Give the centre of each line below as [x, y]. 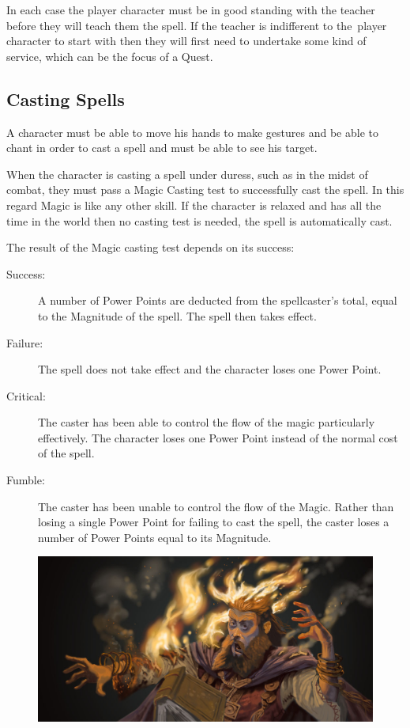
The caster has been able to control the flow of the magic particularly [207, 422]
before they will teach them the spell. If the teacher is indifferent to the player [197, 25]
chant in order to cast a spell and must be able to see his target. [162, 148]
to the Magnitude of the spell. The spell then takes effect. [177, 315]
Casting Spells [66, 99]
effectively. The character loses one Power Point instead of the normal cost [218, 437]
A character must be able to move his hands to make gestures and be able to [192, 132]
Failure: [25, 342]
